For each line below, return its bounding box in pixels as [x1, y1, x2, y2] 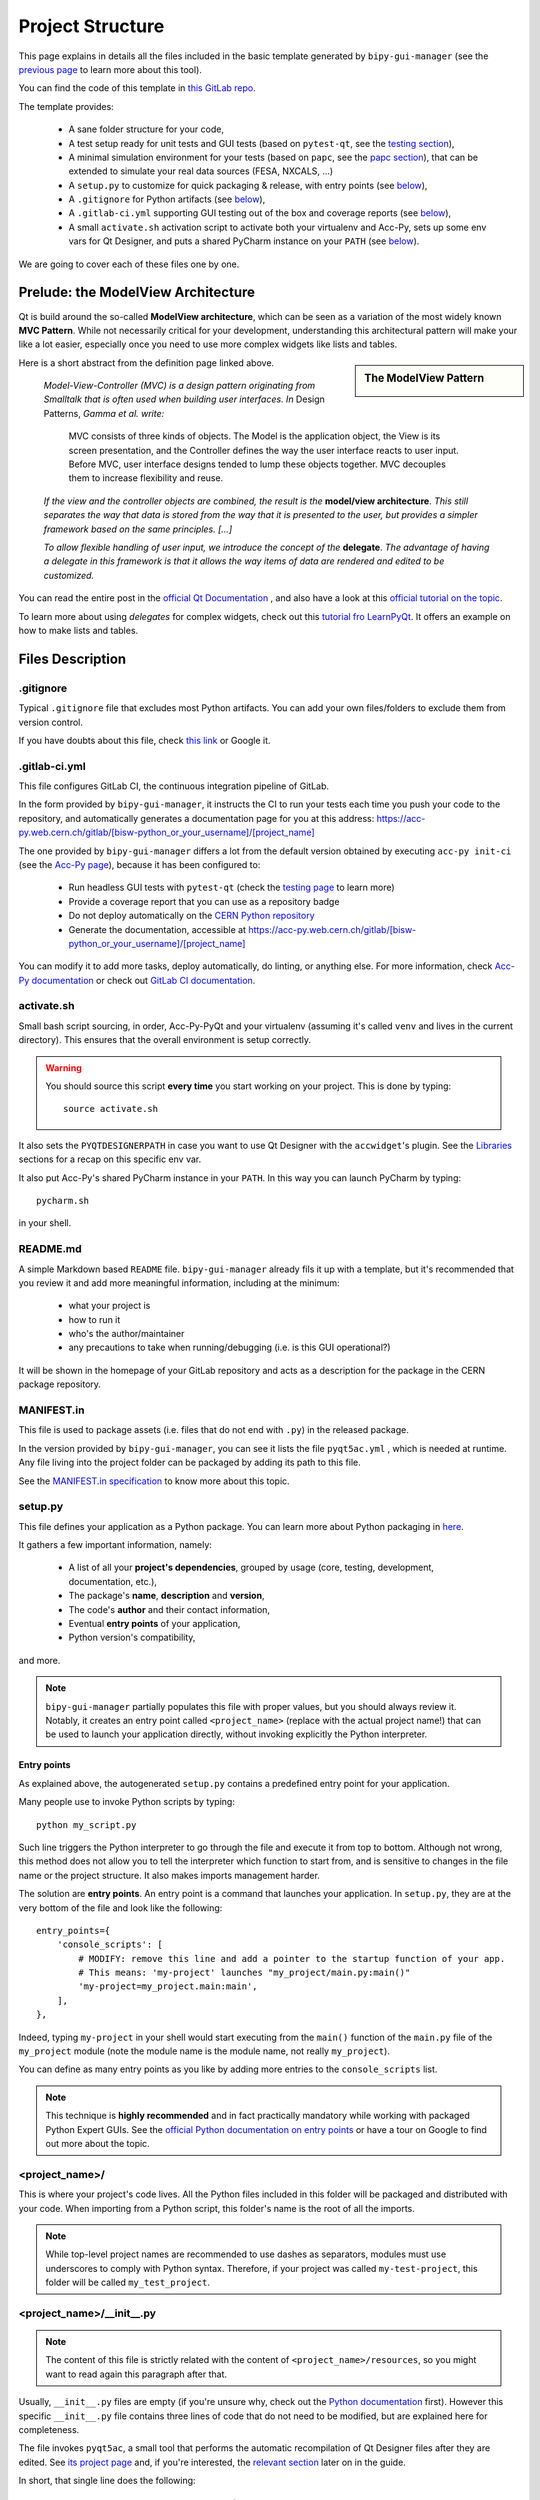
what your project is [68, 1300, 151, 1312]
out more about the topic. [45, 2137, 150, 2149]
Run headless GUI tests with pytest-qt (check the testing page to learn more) [68, 881, 395, 894]
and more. [18, 1654, 61, 1666]
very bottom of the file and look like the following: [18, 1901, 223, 1914]
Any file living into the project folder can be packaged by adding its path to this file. [18, 1456, 361, 1469]
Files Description [18, 650, 127, 667]
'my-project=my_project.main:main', [78, 1981, 259, 1992]
